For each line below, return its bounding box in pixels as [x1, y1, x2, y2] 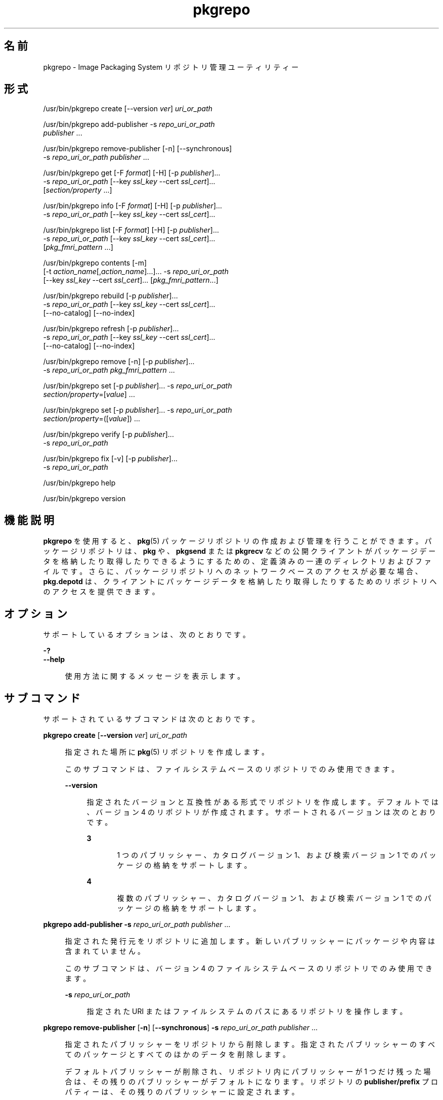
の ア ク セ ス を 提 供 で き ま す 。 [43, 587, 159, 596]
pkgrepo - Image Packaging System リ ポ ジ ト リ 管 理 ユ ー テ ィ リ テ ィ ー [43, 62, 299, 71]
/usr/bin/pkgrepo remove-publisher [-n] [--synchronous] [43, 144, 232, 153]
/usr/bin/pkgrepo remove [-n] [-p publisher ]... [43, 357, 195, 366]
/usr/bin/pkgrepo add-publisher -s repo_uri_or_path [43, 120, 215, 129]
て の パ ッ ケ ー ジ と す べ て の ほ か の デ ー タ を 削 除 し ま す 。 [65, 1049, 290, 1059]
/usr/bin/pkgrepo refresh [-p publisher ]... [43, 324, 179, 333]
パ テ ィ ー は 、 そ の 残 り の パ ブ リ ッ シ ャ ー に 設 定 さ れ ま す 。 [65, 1087, 299, 1096]
